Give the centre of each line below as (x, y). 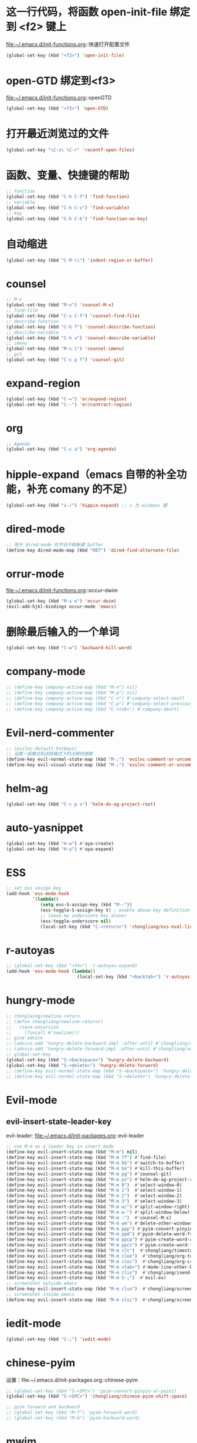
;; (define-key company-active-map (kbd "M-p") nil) (72, 693)
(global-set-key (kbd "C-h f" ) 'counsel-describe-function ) (81, 327)
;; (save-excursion (33, 1027)
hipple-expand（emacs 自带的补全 (91, 475)
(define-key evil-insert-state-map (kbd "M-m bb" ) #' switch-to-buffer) (95, 1163)
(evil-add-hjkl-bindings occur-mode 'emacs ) (61, 606)
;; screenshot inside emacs (40, 1295)
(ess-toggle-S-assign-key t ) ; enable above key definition (115, 910)
